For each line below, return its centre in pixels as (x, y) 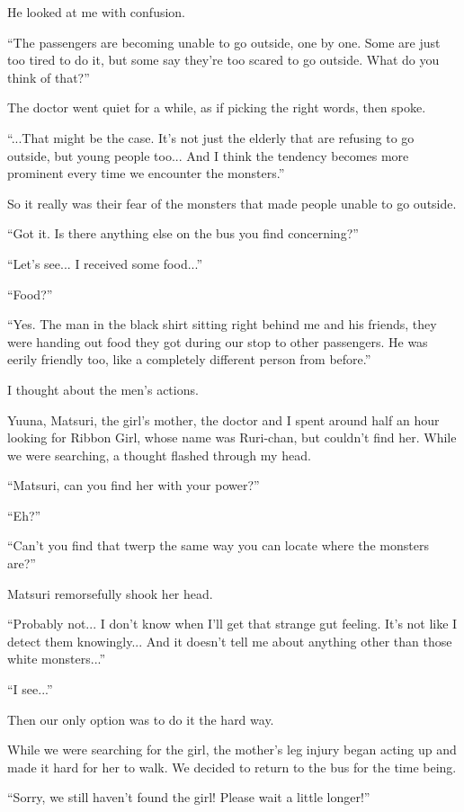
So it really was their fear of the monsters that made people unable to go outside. (232, 203)
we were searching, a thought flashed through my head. (159, 455)
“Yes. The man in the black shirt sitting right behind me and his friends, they (222, 324)
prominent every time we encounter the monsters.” (146, 173)
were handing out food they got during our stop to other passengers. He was (218, 341)
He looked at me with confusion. (97, 12)
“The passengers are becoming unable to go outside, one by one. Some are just (224, 42)
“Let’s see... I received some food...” (105, 263)
